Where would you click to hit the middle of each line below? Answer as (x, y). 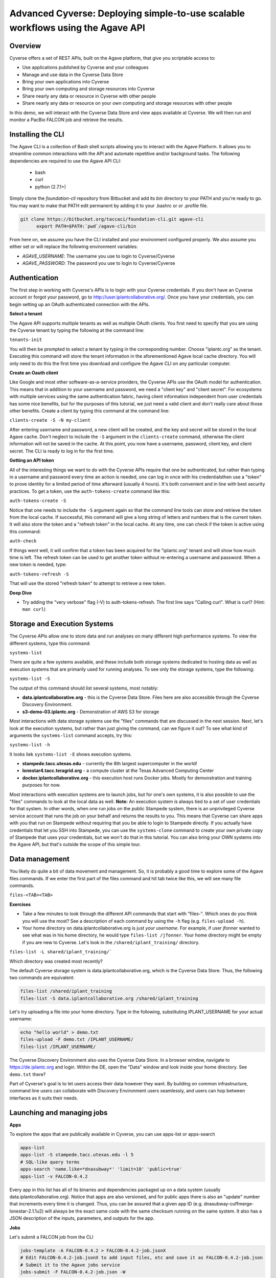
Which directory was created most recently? (56, 961)
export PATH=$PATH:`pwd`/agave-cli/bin (86, 226)
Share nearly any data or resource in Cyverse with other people (89, 96)
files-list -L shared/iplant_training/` (61, 952)
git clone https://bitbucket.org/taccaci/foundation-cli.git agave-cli (112, 219)
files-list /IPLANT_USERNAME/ (58, 1046)
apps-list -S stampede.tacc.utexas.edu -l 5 (77, 1155)
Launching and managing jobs (59, 1113)
